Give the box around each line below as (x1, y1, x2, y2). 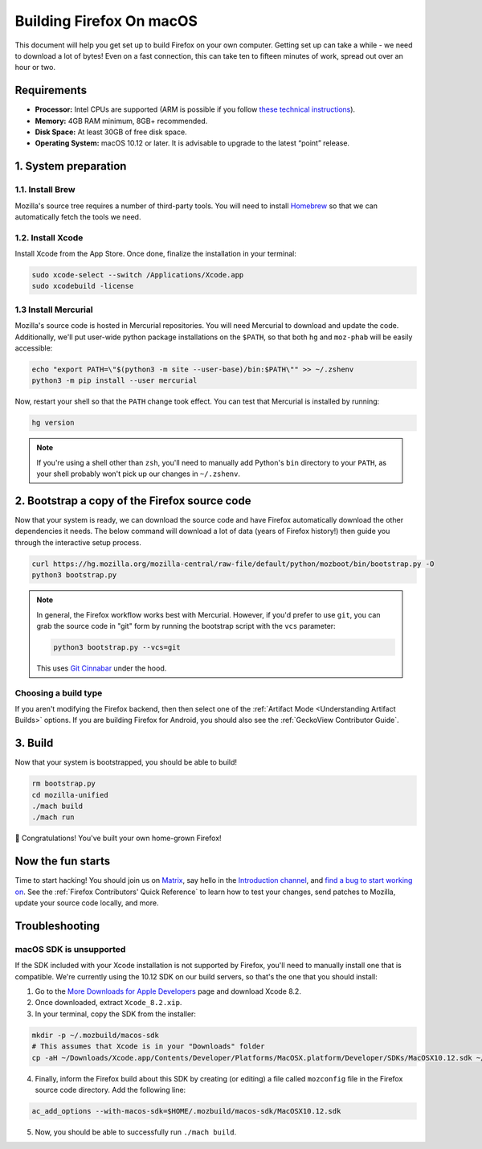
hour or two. (14, 63, 56, 72)
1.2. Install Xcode (14, 232, 84, 243)
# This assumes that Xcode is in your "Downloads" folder (31, 1042, 265, 1051)
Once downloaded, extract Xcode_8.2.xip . (35, 998, 182, 1007)
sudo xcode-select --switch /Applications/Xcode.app (31, 270, 244, 280)
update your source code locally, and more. (14, 898, 159, 908)
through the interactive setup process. (14, 537, 142, 547)
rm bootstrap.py (31, 779, 96, 788)
